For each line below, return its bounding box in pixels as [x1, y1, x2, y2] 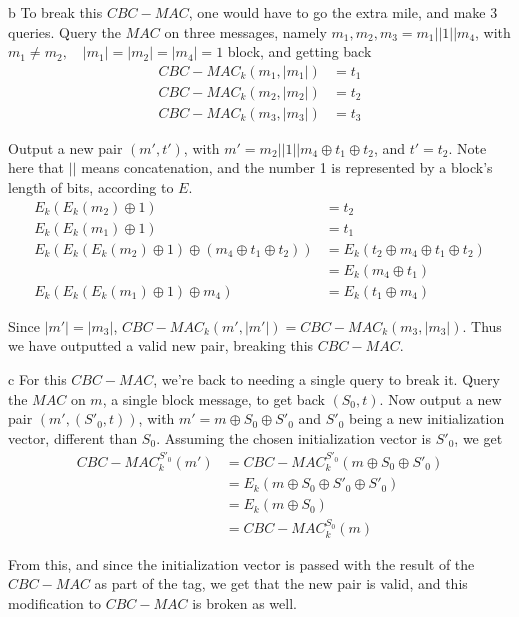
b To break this [8, 2, 103, 22]
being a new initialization [349, 408, 505, 429]
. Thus [462, 315, 502, 336]
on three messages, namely [164, 21, 327, 42]
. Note [448, 137, 487, 158]
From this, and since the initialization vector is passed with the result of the [8, 553, 475, 574]
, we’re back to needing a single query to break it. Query [153, 369, 500, 389]
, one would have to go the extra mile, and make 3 [188, 2, 498, 22]
